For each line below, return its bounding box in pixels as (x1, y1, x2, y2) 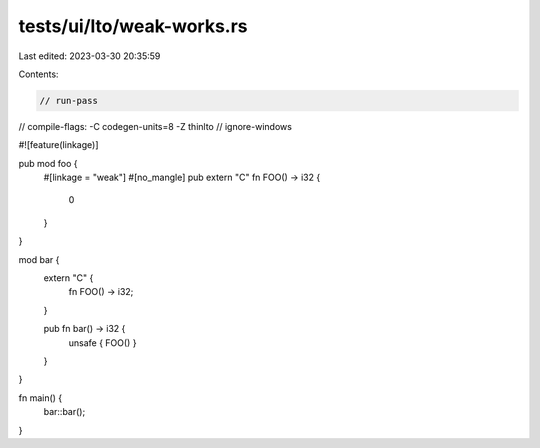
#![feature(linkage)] (18, 139, 99, 151)
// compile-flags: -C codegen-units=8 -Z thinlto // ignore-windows (18, 120, 292, 132)
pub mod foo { (18, 157, 78, 169)
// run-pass (39, 95, 99, 106)
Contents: (18, 68, 59, 80)
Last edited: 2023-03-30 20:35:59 (18, 50, 161, 62)
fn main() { (18, 391, 63, 404)
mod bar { (18, 253, 60, 265)
